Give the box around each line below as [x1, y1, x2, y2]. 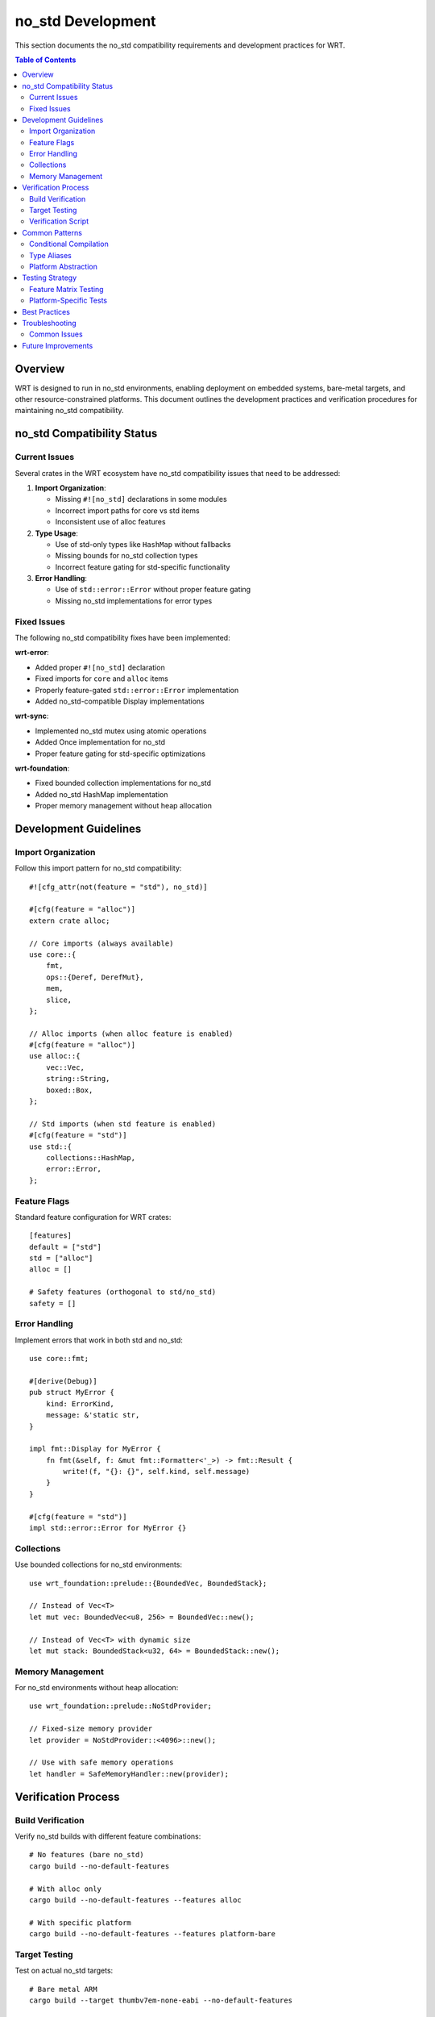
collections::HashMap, [45, 1153, 136, 1162]
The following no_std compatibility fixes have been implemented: [14, 633, 230, 642]
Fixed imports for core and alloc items [35, 674, 168, 683]
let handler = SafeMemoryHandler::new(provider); [29, 1769, 230, 1778]
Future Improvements [22, 340, 93, 350]
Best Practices [22, 307, 70, 316]
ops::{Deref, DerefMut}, [45, 972, 144, 982]
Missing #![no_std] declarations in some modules [55, 495, 227, 504]
